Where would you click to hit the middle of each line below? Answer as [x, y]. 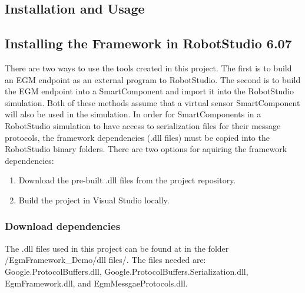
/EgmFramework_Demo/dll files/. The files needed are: [105, 260]
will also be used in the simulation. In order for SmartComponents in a [133, 114]
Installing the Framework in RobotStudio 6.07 [148, 43]
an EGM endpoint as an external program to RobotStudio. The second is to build [153, 79]
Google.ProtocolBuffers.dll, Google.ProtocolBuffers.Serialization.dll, [127, 271]
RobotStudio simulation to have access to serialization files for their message [143, 125]
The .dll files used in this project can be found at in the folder [117, 248]
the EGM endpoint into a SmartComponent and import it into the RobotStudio [150, 91]
